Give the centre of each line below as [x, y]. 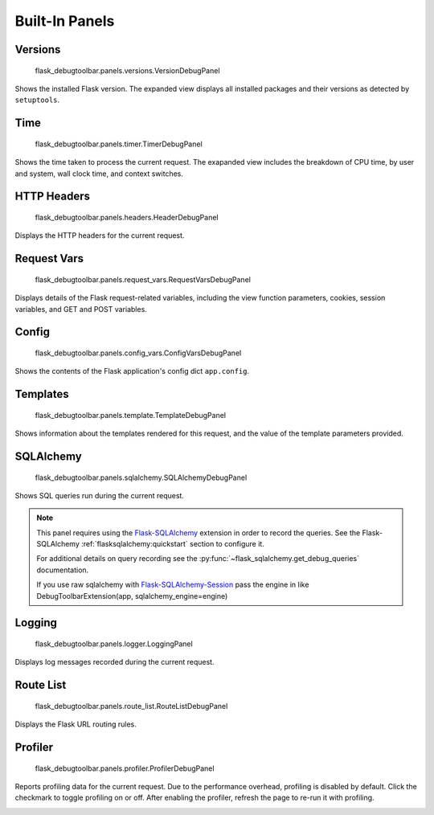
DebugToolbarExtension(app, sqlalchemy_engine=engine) [132, 596]
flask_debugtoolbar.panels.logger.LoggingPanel [114, 644]
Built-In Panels [65, 21]
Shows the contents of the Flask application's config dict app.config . [132, 371]
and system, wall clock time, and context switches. [99, 174]
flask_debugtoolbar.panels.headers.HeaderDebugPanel [127, 217]
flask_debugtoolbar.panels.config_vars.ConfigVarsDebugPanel [138, 353]
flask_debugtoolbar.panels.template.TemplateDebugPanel [131, 415]
